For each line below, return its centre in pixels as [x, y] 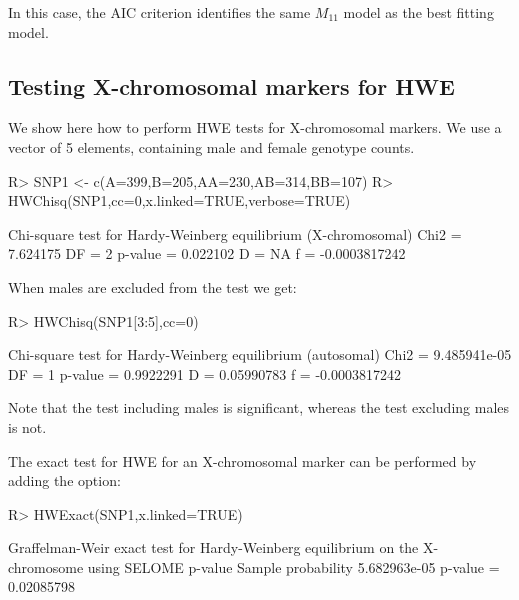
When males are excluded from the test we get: [152, 286]
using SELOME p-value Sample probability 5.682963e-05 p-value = [293, 566]
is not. [27, 426]
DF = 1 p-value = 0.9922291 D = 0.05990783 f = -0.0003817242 [204, 373]
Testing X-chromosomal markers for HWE [231, 85]
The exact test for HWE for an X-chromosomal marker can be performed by [242, 460]
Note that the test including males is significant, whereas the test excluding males [259, 407]
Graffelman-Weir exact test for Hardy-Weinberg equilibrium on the [213, 547]
